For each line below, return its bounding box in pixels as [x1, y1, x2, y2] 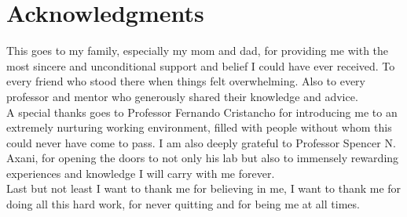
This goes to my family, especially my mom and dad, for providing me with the [6, 42, 389, 59]
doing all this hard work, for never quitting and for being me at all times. [6, 196, 360, 212]
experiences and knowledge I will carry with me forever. [6, 165, 275, 181]
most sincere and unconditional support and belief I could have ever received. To [6, 57, 395, 74]
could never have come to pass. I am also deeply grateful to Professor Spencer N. [6, 134, 396, 150]
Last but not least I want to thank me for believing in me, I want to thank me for [6, 180, 401, 197]
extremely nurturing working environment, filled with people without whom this [6, 119, 392, 136]
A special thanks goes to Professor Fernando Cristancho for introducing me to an [6, 103, 398, 120]
